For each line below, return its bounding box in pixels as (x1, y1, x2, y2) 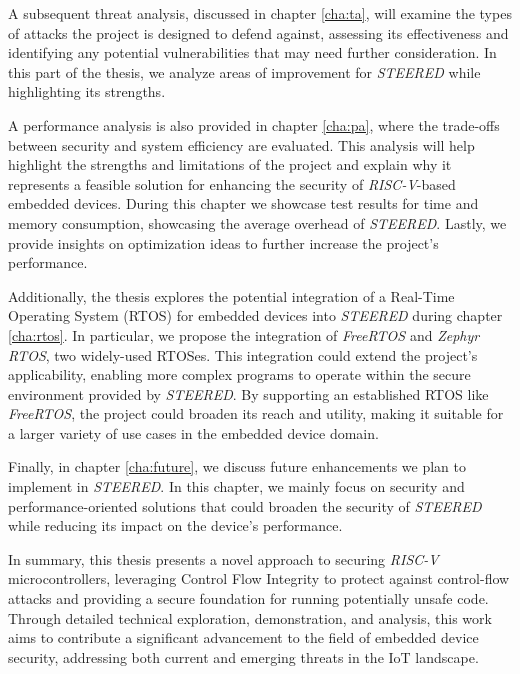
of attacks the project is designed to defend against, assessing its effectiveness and (8, 22, 509, 43)
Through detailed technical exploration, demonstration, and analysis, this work (8, 607, 492, 628)
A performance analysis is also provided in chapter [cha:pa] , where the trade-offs (8, 114, 500, 135)
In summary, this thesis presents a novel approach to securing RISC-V (8, 548, 439, 569)
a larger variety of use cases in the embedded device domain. (8, 422, 379, 443)
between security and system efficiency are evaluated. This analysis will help (8, 134, 475, 155)
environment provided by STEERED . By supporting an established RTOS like (8, 383, 489, 404)
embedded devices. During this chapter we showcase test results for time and (8, 193, 479, 214)
